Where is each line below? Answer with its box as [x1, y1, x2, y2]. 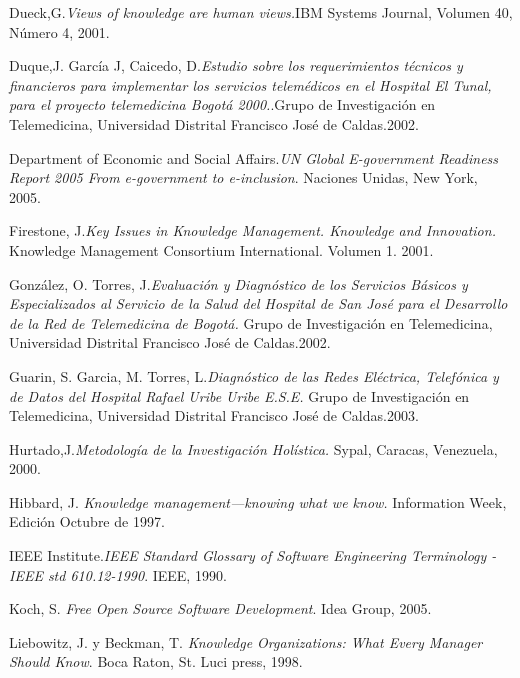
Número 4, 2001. [9, 21, 110, 42]
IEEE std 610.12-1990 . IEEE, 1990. [9, 564, 227, 585]
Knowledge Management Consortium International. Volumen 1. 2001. [9, 239, 434, 260]
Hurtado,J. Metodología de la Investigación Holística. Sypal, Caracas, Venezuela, [9, 438, 498, 459]
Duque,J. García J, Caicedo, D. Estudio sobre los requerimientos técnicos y [9, 55, 463, 76]
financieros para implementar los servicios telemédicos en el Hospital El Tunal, [9, 74, 492, 95]
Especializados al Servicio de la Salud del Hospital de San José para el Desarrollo [9, 293, 508, 314]
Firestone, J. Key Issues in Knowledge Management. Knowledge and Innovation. [9, 220, 496, 241]
